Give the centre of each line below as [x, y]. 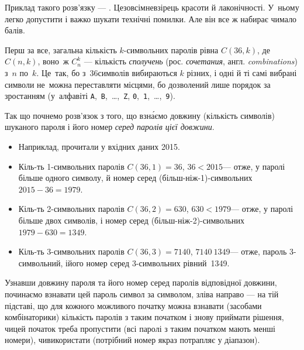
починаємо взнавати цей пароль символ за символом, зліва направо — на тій [142, 294]
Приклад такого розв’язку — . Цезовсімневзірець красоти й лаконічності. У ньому [152, 7]
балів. [15, 30]
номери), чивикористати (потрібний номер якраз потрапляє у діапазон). [132, 340]
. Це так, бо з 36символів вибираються [107, 72]
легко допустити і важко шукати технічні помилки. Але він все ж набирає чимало [151, 18]
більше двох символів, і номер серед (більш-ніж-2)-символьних [131, 220]
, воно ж [53, 61]
